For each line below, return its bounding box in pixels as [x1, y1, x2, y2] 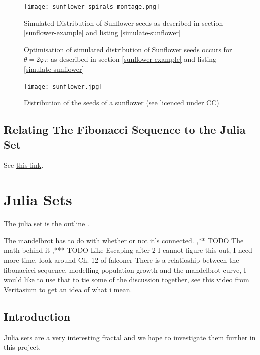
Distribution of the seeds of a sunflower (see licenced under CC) [24, 97, 219, 108]
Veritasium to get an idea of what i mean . [4, 284, 132, 294]
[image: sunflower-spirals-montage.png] [24, 3, 160, 10]
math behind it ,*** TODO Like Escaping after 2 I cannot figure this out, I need [4, 245, 252, 255]
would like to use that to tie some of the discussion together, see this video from [4, 274, 249, 285]
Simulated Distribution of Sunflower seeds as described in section [24, 17, 223, 28]
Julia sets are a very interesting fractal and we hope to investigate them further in [4, 332, 256, 342]
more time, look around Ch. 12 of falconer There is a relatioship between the [4, 254, 239, 265]
